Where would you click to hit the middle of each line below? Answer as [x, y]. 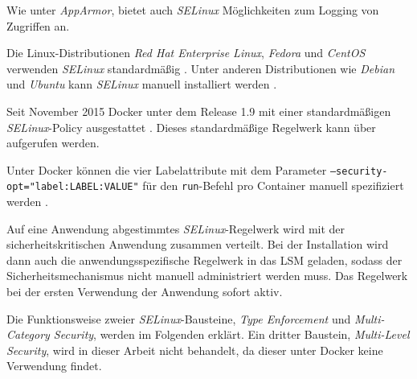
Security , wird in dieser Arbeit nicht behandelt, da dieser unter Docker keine [195, 350]
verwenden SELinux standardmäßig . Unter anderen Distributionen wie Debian [201, 68]
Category [28, 334]
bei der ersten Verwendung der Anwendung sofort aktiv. [145, 292]
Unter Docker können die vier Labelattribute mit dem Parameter [167, 169]
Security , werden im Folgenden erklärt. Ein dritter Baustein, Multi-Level [231, 334]
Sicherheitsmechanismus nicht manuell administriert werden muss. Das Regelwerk [207, 276]
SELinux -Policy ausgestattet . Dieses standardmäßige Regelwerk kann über [191, 127]
